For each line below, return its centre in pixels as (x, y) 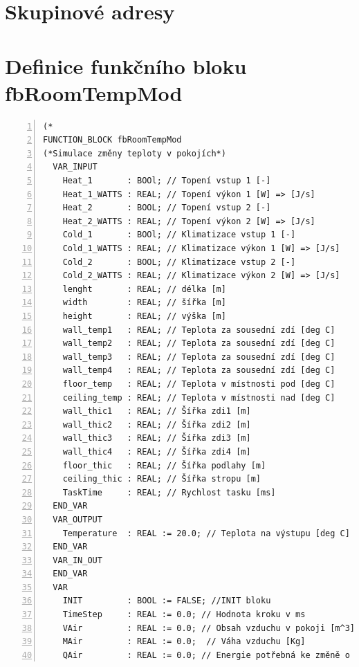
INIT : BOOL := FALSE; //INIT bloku (167, 601)
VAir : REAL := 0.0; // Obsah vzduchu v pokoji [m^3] (209, 628)
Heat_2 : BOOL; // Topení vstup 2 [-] (167, 208)
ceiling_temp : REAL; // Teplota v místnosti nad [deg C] (199, 398)
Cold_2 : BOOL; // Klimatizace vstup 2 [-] (179, 262)
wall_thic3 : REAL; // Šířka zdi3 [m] (157, 438)
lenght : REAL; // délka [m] (144, 289)
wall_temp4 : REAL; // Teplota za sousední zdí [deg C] (199, 371)
